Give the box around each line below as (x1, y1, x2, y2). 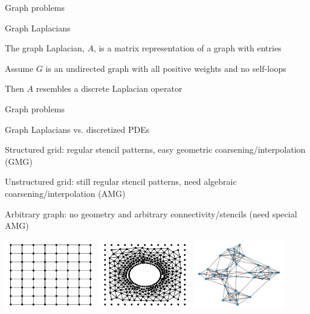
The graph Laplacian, (5, 42, 85, 54)
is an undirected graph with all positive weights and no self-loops (45, 62, 286, 74)
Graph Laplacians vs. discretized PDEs (5, 123, 150, 135)
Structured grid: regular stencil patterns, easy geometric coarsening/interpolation (5, 143, 306, 156)
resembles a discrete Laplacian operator (36, 82, 182, 95)
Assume (5, 62, 34, 74)
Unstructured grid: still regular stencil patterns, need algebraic (5, 175, 237, 188)
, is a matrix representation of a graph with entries (93, 42, 282, 54)
